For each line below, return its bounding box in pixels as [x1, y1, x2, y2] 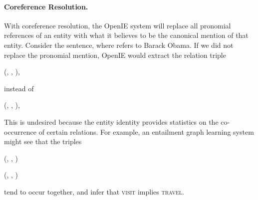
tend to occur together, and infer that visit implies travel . [4, 186, 184, 197]
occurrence [4, 126, 37, 137]
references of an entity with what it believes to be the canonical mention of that [4, 30, 249, 40]
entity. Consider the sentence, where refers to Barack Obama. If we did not [4, 39, 234, 50]
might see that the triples [4, 136, 82, 147]
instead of [4, 83, 34, 93]
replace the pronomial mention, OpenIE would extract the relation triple [4, 49, 226, 60]
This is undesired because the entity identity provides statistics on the [4, 116, 219, 127]
